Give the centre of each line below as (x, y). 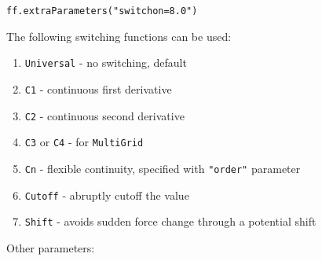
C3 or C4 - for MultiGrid (84, 142)
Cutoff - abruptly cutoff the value (107, 195)
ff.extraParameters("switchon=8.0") (102, 11)
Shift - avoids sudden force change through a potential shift (170, 221)
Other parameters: (51, 247)
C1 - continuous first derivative (98, 88)
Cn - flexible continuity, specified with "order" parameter (163, 168)
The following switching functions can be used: (119, 36)
